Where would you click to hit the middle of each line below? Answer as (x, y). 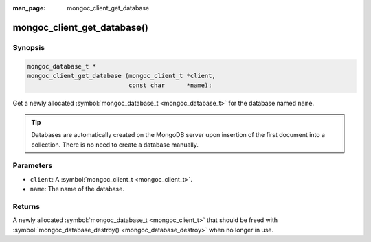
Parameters (33, 166)
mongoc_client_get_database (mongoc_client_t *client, (121, 76)
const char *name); (170, 85)
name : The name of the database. (77, 189)
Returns (26, 206)
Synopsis (29, 47)
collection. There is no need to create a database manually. (115, 145)
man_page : (29, 8)
